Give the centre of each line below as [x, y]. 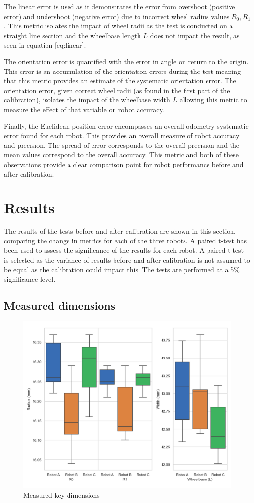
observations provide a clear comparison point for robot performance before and [124, 164]
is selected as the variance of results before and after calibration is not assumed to [127, 260]
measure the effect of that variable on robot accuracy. [84, 109]
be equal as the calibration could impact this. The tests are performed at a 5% [122, 269]
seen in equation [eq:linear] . [45, 45]
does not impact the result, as [195, 35]
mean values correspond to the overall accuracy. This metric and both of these [121, 155]
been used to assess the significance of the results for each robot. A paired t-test [124, 250]
